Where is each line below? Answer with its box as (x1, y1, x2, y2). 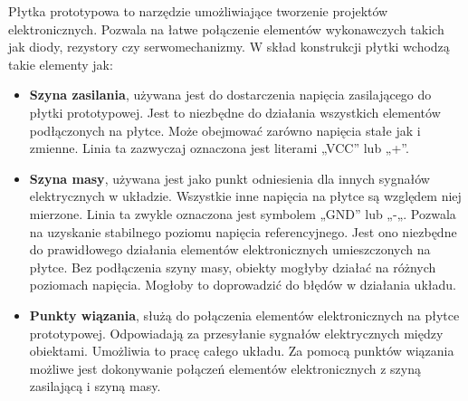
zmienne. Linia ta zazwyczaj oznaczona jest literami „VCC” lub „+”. (29, 138, 409, 158)
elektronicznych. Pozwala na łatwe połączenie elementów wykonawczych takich (8, 19, 444, 38)
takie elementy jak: (8, 54, 113, 73)
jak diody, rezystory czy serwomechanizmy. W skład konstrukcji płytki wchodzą (8, 37, 450, 56)
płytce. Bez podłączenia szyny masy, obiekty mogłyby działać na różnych (29, 257, 436, 276)
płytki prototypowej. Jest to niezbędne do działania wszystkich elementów (29, 102, 441, 121)
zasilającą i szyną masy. (29, 377, 161, 396)
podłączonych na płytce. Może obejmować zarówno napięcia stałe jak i (29, 120, 421, 139)
